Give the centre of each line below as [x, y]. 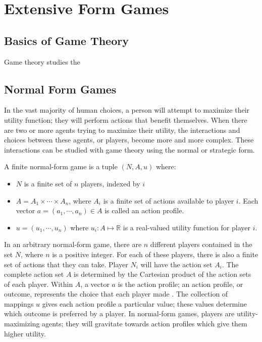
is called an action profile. [144, 210]
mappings [19, 303]
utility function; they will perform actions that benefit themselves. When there [126, 119]
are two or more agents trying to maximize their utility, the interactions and [122, 130]
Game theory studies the [42, 61]
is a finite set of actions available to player [169, 200]
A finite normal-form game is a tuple [61, 166]
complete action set [34, 274]
